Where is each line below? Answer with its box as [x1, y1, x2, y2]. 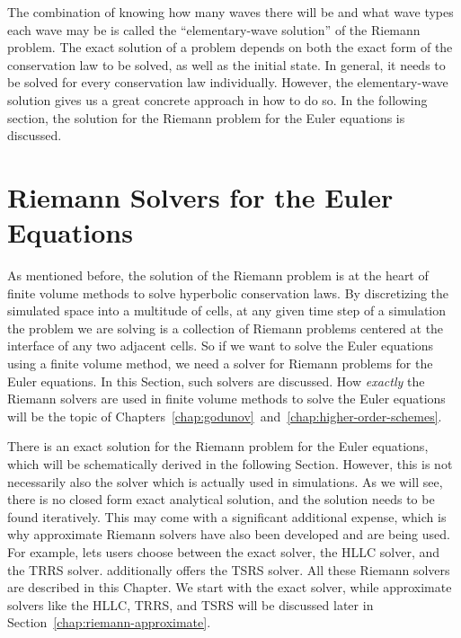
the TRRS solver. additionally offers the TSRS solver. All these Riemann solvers [7, 560, 450, 579]
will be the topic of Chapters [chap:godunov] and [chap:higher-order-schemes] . [7, 406, 442, 425]
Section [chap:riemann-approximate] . [7, 613, 211, 632]
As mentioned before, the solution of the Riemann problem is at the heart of [7, 266, 429, 285]
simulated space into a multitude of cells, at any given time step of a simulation [7, 301, 447, 320]
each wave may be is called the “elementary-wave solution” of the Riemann [7, 20, 421, 39]
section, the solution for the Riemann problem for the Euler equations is [7, 108, 405, 127]
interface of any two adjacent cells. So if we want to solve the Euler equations [7, 336, 434, 355]
